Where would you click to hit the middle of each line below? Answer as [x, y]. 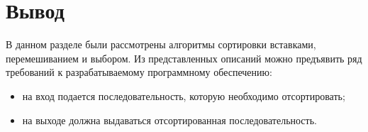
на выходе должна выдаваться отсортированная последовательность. [169, 120]
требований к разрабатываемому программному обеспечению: [139, 72]
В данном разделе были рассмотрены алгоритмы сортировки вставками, [161, 44]
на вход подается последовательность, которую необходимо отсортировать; [184, 95]
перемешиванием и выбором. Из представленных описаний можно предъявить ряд [184, 58]
